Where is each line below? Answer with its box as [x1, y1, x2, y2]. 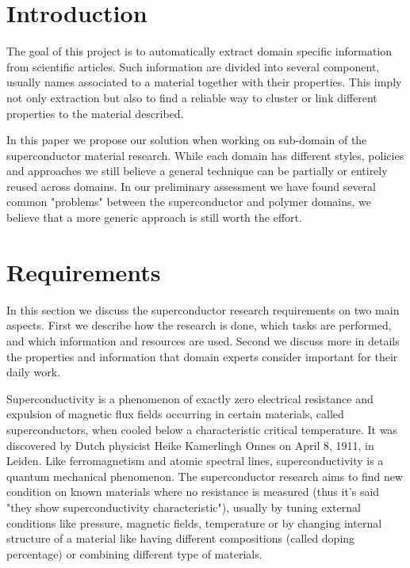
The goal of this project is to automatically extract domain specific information [6, 43, 393, 59]
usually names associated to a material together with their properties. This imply [6, 74, 402, 90]
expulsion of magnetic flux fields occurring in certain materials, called [6, 406, 344, 422]
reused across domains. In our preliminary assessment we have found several [6, 177, 376, 194]
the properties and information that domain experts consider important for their [6, 348, 398, 364]
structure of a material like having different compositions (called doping [6, 530, 355, 547]
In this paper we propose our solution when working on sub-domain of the [6, 132, 367, 148]
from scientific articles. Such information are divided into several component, [6, 58, 380, 74]
